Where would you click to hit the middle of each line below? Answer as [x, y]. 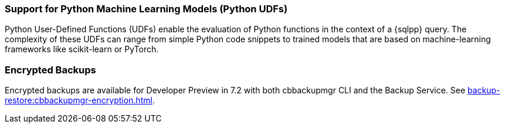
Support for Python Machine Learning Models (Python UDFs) [146, 9]
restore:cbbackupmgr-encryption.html [79, 100]
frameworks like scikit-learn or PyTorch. [82, 49]
